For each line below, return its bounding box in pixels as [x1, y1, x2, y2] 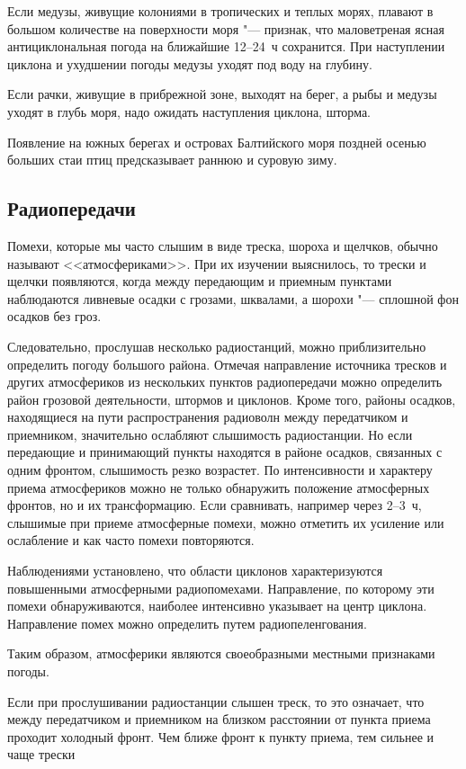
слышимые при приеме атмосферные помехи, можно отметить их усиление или [7, 513, 444, 532]
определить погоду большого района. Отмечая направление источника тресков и [7, 354, 447, 373]
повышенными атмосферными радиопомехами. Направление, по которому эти [7, 578, 435, 597]
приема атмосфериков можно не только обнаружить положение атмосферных [7, 478, 430, 496]
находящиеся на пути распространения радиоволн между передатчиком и [7, 407, 408, 426]
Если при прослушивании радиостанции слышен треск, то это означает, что [7, 692, 425, 711]
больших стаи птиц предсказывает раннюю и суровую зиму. [7, 150, 337, 169]
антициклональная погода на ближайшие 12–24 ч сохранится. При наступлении [7, 37, 445, 56]
